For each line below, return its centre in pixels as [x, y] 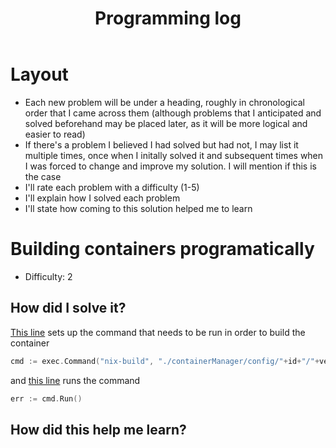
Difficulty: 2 [48, 276]
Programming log [168, 18]
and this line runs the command [75, 380]
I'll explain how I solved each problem [102, 198]
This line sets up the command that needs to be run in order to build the [158, 332]
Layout [39, 74]
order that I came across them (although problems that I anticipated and [173, 113]
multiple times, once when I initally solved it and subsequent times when [174, 155]
